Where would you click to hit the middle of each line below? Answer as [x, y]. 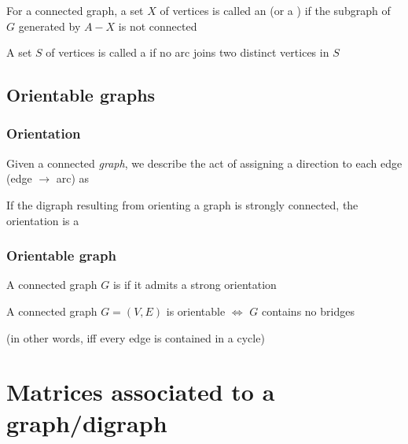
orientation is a [43, 220]
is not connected [158, 26]
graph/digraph [87, 422]
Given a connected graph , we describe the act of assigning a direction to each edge [204, 163]
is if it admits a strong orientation [195, 285]
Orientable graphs [81, 95]
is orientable [196, 311]
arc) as [73, 178]
